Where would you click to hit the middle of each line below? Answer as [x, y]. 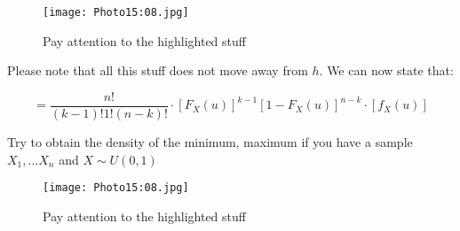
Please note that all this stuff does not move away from [158, 70]
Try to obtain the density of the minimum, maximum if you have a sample [210, 141]
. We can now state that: [386, 70]
